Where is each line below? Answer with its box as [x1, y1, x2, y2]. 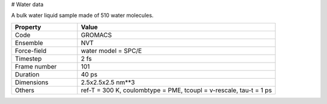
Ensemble [15, 38, 44, 47]
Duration [15, 70, 39, 78]
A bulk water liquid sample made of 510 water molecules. [11, 12, 154, 19]
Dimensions [15, 78, 48, 87]
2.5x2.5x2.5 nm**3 [81, 78, 136, 87]
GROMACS [81, 31, 112, 39]
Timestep [15, 54, 42, 63]
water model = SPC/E [81, 46, 142, 55]
